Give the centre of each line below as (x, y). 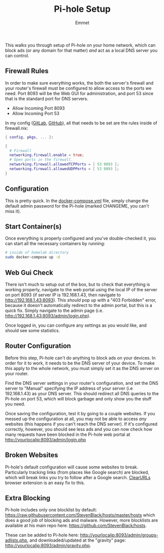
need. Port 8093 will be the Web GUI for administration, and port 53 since (79, 93)
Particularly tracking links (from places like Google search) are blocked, (77, 472)
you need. (15, 404)
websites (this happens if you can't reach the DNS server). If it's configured (81, 424)
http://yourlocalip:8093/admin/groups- (119, 535)
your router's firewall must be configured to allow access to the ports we (78, 88)
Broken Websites (32, 455)
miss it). (13, 211)
